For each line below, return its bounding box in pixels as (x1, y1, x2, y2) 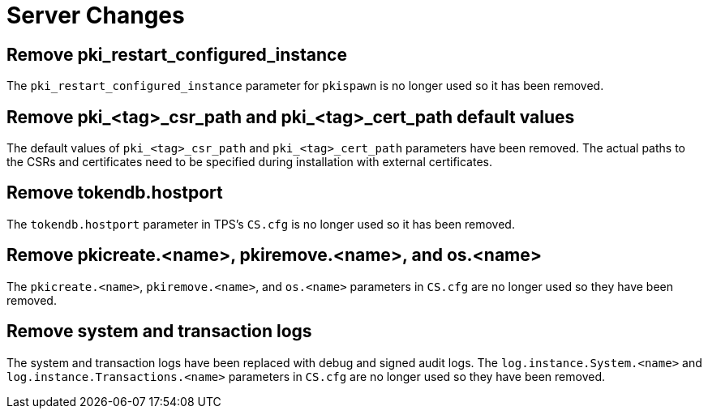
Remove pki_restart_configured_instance (6, 44, 347, 65)
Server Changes (6, 2, 185, 29)
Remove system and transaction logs (6, 321, 312, 342)
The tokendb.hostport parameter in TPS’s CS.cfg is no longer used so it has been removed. (6, 216, 515, 231)
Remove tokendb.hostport (6, 182, 223, 203)
